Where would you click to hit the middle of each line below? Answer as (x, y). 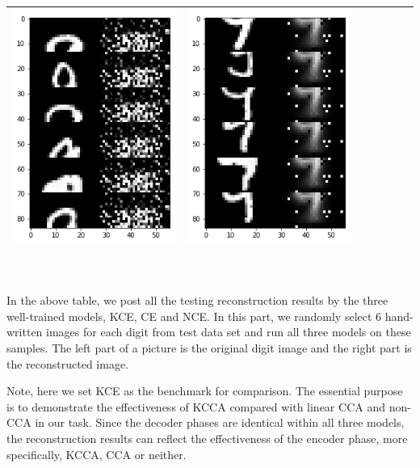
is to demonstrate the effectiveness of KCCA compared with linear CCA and (196, 406)
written (25, 332)
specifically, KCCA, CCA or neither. (97, 454)
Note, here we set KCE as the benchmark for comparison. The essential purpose (205, 391)
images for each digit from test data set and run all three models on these (229, 332)
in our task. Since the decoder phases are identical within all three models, (220, 422)
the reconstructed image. (68, 363)
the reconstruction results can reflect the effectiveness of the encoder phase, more (207, 438)
